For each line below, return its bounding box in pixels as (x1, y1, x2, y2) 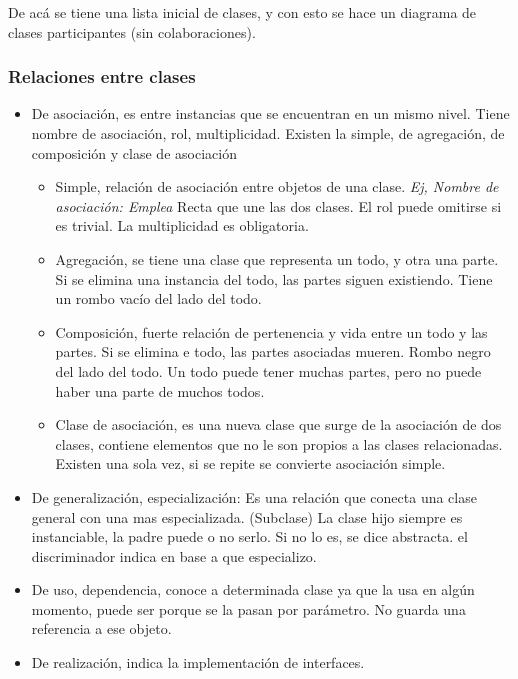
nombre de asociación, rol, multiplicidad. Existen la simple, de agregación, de (31, 123, 505, 143)
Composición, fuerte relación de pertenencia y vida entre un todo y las (55, 321, 488, 342)
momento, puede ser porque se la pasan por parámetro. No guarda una (31, 598, 466, 619)
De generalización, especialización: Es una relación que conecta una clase (31, 486, 477, 507)
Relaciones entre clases (8, 64, 196, 89)
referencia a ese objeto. (31, 618, 172, 639)
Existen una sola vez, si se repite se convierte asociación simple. (55, 453, 446, 474)
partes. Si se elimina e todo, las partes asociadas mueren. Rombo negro (55, 341, 491, 362)
